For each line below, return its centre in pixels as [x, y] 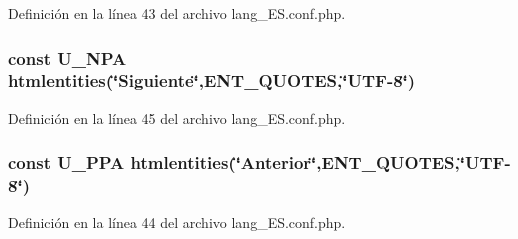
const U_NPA [67, 57]
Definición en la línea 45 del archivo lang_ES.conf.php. [177, 117]
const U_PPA [66, 162]
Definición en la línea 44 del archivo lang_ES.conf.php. [177, 222]
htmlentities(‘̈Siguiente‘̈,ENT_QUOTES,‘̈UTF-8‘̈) [212, 80]
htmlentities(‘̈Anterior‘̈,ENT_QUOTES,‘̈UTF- [320, 162]
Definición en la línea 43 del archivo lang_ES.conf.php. [177, 13]
